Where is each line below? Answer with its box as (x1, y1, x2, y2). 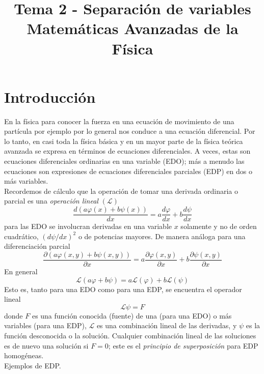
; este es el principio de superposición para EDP (108, 340, 258, 351)
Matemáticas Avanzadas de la (27, 18, 239, 39)
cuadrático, (4, 231, 39, 241)
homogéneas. (4, 350, 44, 361)
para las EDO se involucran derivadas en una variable (4, 221, 172, 232)
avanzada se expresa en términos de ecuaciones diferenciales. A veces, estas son (4, 146, 251, 156)
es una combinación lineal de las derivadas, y (96, 320, 237, 331)
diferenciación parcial (4, 241, 70, 251)
